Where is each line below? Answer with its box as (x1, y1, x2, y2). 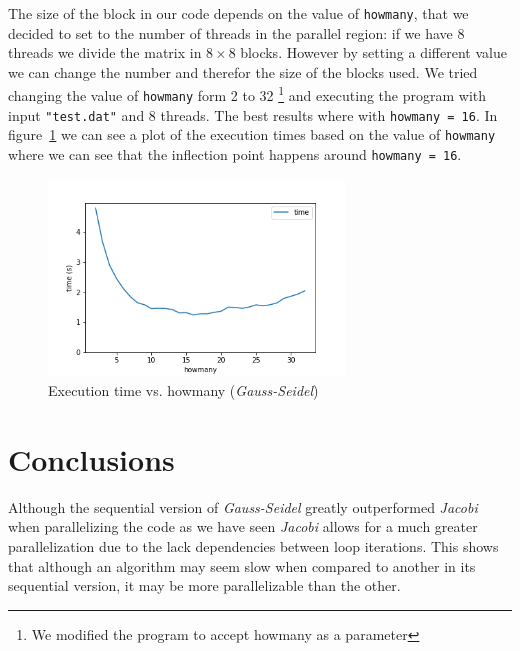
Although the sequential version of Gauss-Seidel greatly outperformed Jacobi (8, 496, 478, 517)
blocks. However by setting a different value (240, 42, 507, 63)
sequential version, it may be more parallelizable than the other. (8, 575, 401, 596)
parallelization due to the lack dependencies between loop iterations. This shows (8, 536, 499, 557)
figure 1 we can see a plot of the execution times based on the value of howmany (8, 124, 496, 145)
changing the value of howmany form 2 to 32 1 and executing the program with (8, 82, 487, 106)
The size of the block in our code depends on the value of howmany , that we (8, 3, 469, 23)
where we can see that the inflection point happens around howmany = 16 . (8, 144, 462, 165)
